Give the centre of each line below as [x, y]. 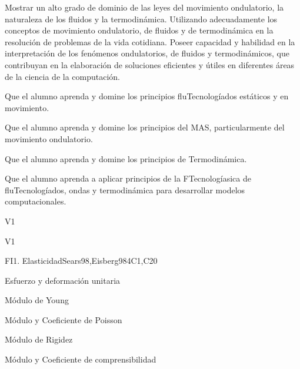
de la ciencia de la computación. [62, 76]
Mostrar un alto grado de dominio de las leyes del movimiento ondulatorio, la [144, 7]
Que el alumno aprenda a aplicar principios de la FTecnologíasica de [128, 178]
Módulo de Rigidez [39, 339]
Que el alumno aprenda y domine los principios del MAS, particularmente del [145, 127]
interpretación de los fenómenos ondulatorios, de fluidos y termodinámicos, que [147, 53]
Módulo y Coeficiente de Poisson [64, 319]
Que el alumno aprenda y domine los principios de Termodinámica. [126, 158]
